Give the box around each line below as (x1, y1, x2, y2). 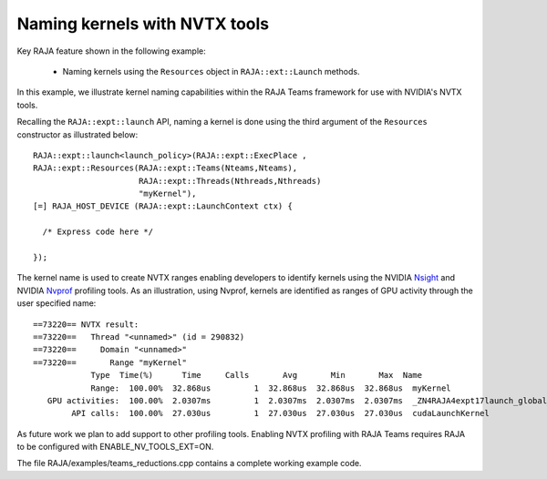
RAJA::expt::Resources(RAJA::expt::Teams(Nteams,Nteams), (33, 163, 298, 173)
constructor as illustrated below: (16, 128, 139, 140)
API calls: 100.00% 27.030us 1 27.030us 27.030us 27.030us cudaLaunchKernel (71, 408, 490, 419)
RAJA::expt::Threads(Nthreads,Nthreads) (138, 176, 322, 186)
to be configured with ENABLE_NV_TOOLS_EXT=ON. (16, 442, 214, 453)
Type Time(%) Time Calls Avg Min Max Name (90, 370, 423, 381)
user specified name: (16, 298, 97, 309)
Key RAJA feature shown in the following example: (16, 46, 206, 56)
